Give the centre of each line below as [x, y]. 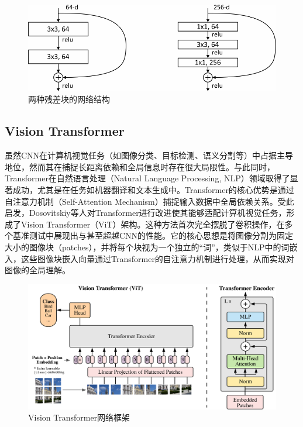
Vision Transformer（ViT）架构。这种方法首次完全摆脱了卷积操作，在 [153, 224]
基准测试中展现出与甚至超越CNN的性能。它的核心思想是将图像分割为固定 [153, 235]
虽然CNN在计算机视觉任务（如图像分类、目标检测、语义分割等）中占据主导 [149, 155]
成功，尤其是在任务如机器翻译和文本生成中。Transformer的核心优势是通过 [153, 190]
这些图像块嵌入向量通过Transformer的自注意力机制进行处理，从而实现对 [157, 258]
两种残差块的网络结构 [69, 99]
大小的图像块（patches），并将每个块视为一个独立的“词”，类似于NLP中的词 [147, 247]
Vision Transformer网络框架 [79, 417]
